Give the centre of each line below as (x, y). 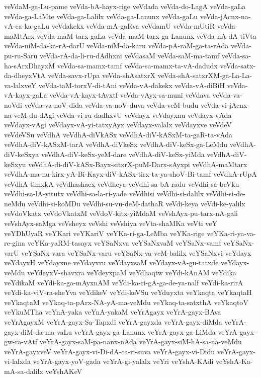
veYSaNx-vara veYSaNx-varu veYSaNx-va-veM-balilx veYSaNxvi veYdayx (136, 252)
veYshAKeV (64, 371)
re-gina (15, 243)
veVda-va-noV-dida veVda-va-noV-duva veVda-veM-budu (111, 104)
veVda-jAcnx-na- (225, 16)
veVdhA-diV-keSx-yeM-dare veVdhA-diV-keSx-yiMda (123, 154)
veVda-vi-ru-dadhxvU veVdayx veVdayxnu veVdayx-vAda (144, 115)
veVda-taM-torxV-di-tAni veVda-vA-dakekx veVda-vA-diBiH (132, 85)
